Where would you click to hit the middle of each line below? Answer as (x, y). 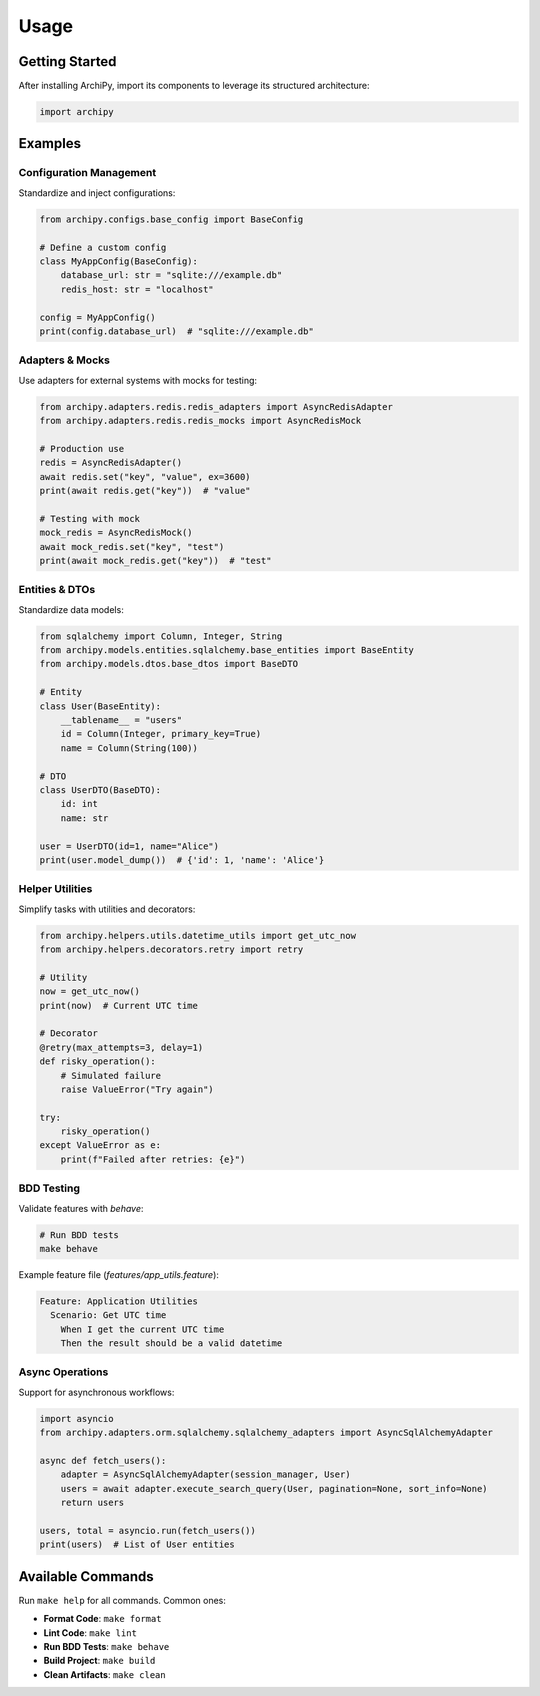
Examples (50, 143)
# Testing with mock (89, 518)
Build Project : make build (99, 1661)
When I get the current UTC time (142, 1329)
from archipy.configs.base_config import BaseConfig (171, 219)
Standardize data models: (71, 609)
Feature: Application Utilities (119, 1301)
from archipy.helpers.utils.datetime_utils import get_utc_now (198, 935)
